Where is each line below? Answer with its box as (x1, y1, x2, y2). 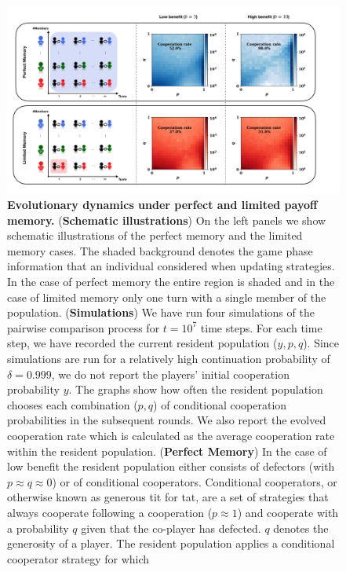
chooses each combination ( (7, 396, 138, 412)
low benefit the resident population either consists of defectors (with (7, 458, 335, 475)
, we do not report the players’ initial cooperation (51, 365, 290, 382)
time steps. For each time (200, 319, 322, 335)
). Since (303, 335, 340, 351)
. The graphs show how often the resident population (68, 381, 323, 398)
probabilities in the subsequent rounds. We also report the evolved (7, 412, 326, 428)
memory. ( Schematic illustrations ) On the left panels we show (7, 211, 326, 228)
